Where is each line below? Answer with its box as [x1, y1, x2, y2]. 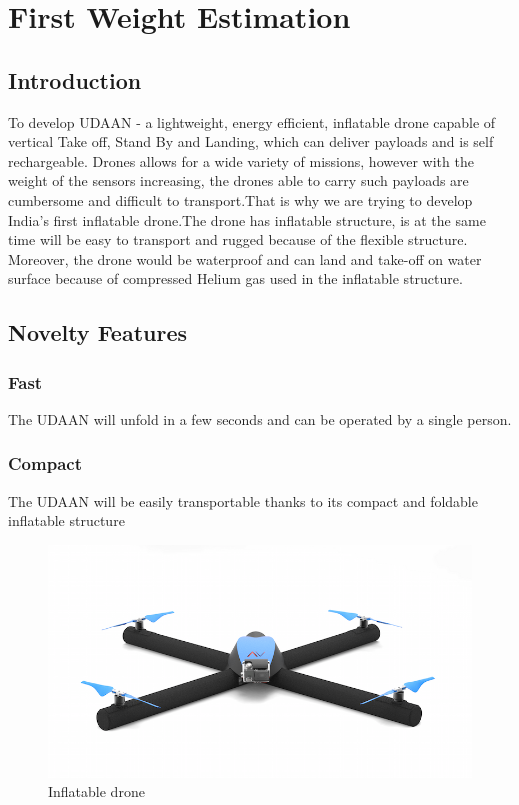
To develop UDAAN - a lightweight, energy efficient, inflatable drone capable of [8, 111, 496, 132]
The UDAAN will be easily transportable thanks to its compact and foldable [8, 490, 478, 511]
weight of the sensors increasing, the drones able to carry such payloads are [8, 170, 469, 191]
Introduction [8, 64, 142, 95]
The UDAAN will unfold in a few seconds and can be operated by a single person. [8, 408, 512, 429]
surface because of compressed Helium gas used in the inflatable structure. [8, 268, 463, 289]
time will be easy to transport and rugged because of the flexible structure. [8, 229, 468, 250]
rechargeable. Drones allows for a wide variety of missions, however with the [8, 150, 474, 171]
